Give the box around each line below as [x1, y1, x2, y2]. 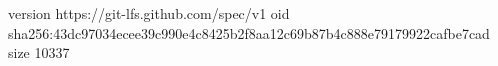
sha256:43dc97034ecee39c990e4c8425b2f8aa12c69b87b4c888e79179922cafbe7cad [8, 22, 490, 43]
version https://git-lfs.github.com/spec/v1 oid [8, 3, 290, 23]
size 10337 [8, 42, 70, 63]
